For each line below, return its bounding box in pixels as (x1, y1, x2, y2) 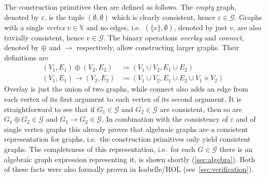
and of (236, 114, 256, 124)
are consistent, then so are (160, 103, 242, 114)
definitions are (4, 52, 49, 62)
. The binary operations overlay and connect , (103, 32, 244, 42)
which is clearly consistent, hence (112, 11, 215, 22)
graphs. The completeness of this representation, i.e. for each (4, 144, 195, 154)
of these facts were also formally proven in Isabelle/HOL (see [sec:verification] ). (4, 164, 254, 174)
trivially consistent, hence (4, 32, 84, 42)
